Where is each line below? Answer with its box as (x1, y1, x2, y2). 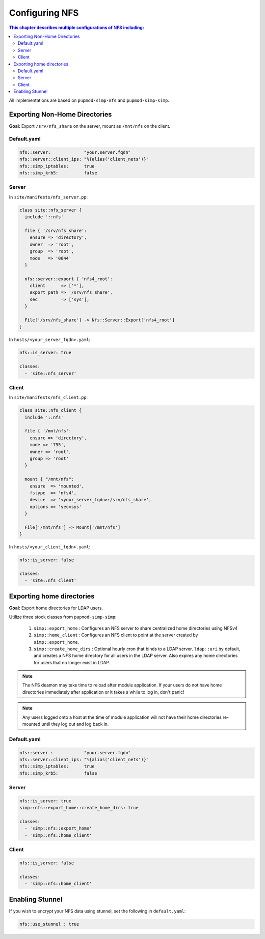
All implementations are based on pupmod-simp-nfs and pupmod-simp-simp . (9, 97, 169, 103)
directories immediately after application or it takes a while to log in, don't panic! (22, 689, 185, 695)
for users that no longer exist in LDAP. (33, 659, 110, 665)
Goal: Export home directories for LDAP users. (9, 605, 103, 611)
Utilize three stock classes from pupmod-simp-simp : (9, 614, 117, 620)
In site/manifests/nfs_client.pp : (9, 395, 88, 400)
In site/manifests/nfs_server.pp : (9, 194, 88, 200)
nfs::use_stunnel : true (19, 921, 79, 927)
